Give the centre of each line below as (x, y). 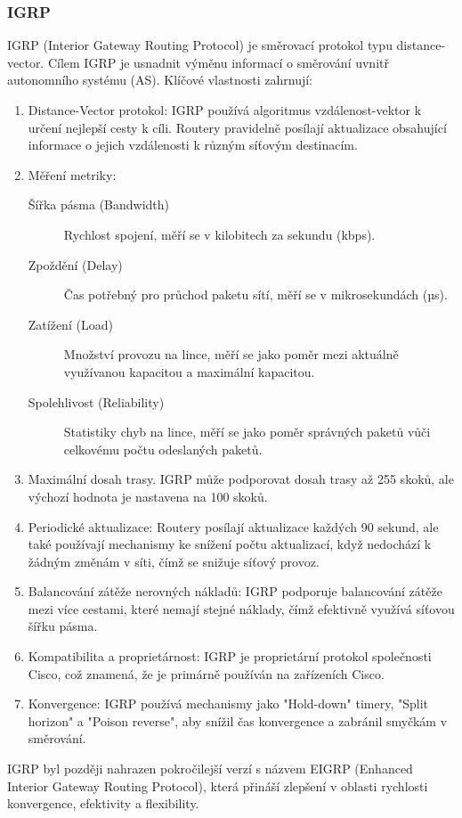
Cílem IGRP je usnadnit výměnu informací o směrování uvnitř (218, 62)
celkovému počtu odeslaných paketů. (163, 449)
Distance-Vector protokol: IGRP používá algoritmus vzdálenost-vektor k (225, 110)
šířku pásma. (63, 626)
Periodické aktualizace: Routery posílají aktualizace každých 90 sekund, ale (233, 526)
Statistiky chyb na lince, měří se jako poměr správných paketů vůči (247, 432)
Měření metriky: (72, 174)
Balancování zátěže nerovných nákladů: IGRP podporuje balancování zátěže (235, 591)
